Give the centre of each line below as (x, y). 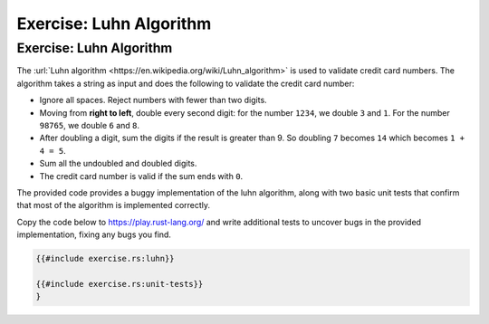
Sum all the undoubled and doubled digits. (118, 164)
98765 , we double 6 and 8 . (90, 125)
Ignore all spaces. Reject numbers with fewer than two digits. (153, 100)
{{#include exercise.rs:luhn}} (105, 259)
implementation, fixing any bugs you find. (94, 234)
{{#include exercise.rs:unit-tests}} (120, 284)
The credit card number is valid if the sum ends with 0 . (141, 176)
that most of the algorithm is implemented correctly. (114, 205)
